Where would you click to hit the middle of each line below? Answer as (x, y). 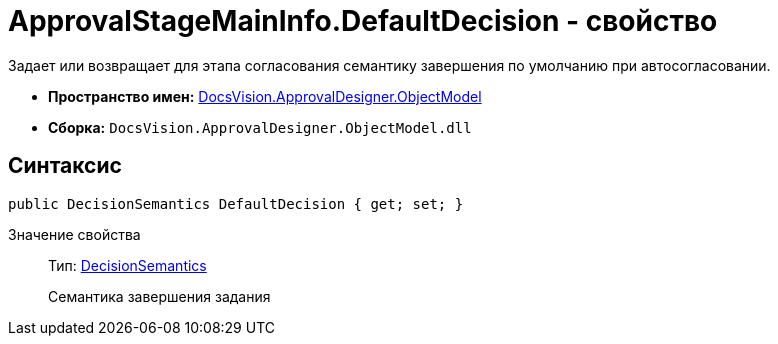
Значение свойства (74, 234)
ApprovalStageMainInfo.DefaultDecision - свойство (363, 21)
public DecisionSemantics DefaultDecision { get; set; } (236, 203)
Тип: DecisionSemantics (127, 265)
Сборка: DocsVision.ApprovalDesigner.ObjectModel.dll (260, 127)
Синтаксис (65, 166)
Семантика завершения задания (159, 296)
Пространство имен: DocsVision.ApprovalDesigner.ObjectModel (265, 96)
